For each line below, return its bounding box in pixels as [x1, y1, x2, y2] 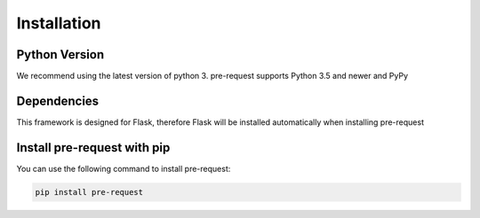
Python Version [16, 47, 105, 62]
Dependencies [16, 93, 100, 108]
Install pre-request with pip [16, 140, 171, 155]
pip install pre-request [35, 187, 144, 197]
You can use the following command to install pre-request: [16, 163, 231, 174]
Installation [16, 13, 101, 33]
